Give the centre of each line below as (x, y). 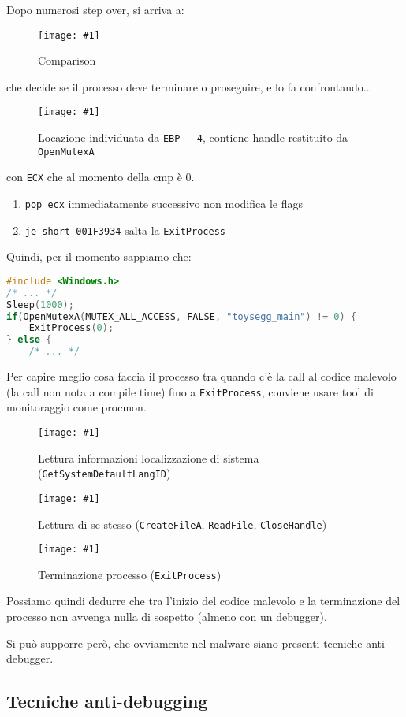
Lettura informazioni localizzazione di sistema (149, 457)
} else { (29, 340)
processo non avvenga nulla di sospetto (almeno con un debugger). (167, 617)
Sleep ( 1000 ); (40, 305)
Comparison (67, 60)
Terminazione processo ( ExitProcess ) (130, 574)
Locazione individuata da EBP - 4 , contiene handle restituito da (193, 137)
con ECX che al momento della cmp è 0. (101, 177)
